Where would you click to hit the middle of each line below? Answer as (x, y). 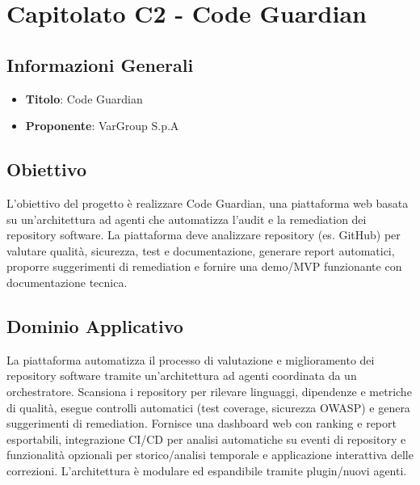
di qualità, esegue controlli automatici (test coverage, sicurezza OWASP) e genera (208, 407)
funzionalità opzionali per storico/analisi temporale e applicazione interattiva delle (210, 455)
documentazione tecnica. (67, 282)
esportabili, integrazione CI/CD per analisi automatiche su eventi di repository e (206, 439)
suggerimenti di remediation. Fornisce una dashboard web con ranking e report (202, 423)
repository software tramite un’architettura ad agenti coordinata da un (182, 375)
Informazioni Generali (100, 64)
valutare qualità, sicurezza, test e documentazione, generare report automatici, (201, 250)
